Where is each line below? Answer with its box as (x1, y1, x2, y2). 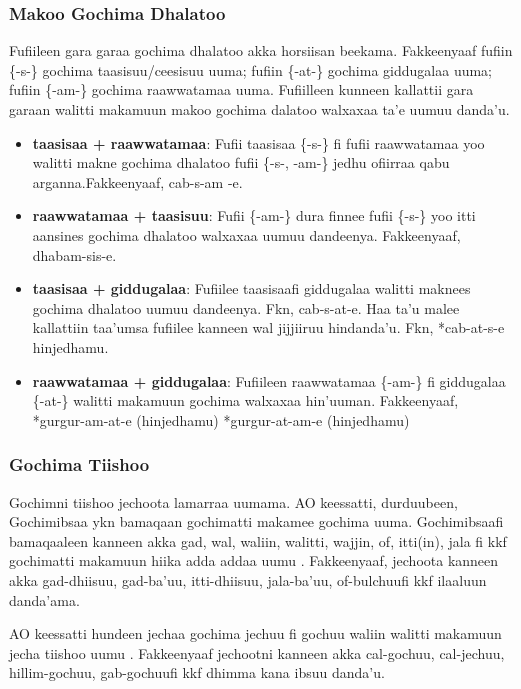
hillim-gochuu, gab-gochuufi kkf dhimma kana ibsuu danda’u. (9, 662, 385, 683)
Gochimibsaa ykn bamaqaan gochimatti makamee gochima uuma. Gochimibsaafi (9, 511, 504, 532)
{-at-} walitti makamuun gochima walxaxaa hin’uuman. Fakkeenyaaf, (32, 390, 459, 411)
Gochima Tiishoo (9, 452, 150, 477)
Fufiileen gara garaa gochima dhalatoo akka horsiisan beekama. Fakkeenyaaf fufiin (9, 40, 513, 61)
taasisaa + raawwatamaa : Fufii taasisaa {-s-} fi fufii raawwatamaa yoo (32, 132, 485, 153)
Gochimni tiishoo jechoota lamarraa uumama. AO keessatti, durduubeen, (9, 491, 458, 512)
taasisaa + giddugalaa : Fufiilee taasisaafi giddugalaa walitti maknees (32, 278, 471, 299)
